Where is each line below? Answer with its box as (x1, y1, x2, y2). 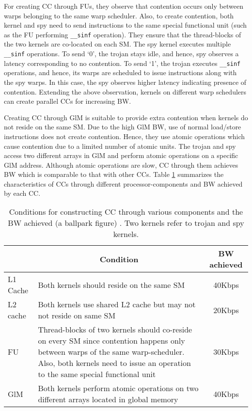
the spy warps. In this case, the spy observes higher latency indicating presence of (4, 77, 247, 87)
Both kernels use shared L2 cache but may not (38, 299, 196, 310)
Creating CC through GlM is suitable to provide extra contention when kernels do (4, 112, 248, 122)
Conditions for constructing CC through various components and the (9, 206, 243, 218)
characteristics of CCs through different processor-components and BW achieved (4, 178, 243, 189)
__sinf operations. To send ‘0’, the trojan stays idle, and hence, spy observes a (4, 48, 239, 59)
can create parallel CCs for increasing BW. (4, 96, 131, 106)
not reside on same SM (38, 310, 116, 321)
